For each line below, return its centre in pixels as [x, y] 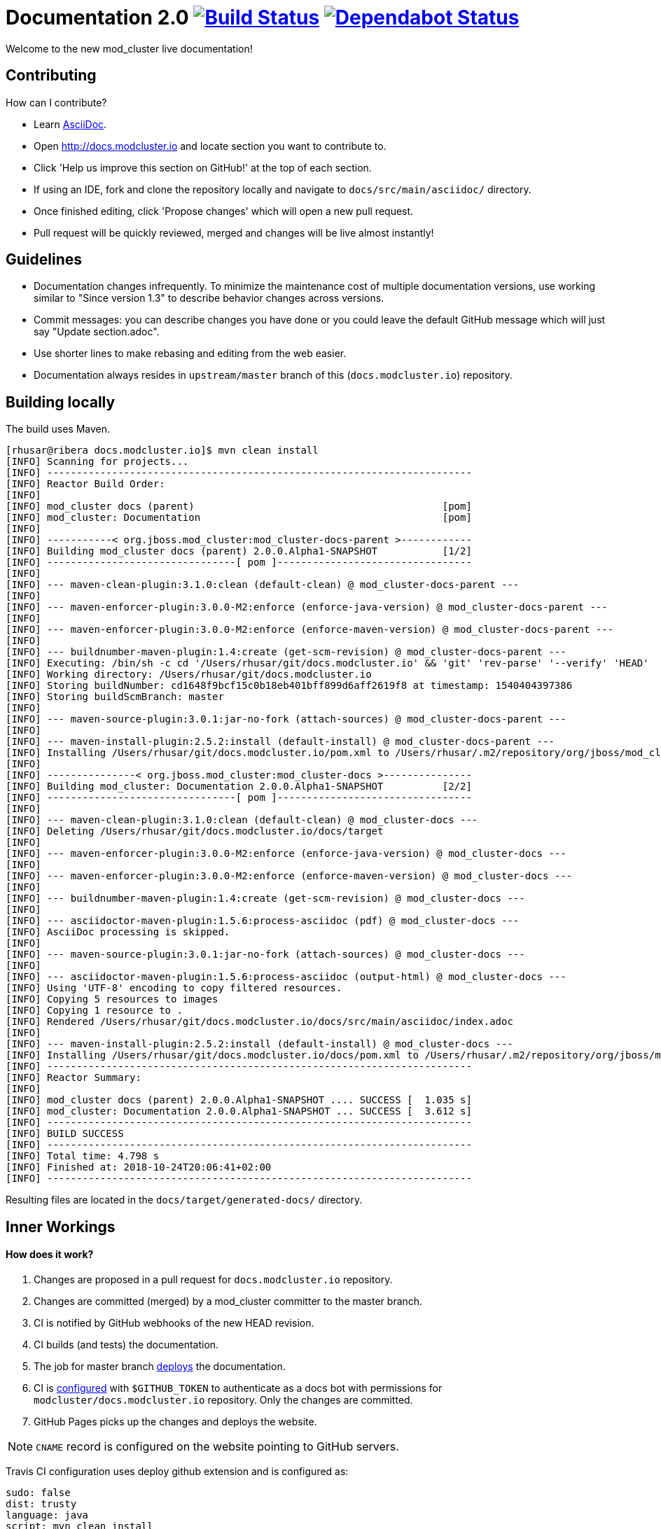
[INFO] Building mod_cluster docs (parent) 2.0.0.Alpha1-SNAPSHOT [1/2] [239, 551]
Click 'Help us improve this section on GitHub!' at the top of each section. [203, 167]
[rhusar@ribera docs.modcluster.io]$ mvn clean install [162, 451]
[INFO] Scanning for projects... [97, 462]
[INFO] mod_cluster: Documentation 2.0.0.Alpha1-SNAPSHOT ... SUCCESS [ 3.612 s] [239, 1111]
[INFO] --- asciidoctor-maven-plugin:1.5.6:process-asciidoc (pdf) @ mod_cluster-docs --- [263, 921]
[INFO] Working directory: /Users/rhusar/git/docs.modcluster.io [189, 675]
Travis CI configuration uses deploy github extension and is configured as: [177, 1471]
